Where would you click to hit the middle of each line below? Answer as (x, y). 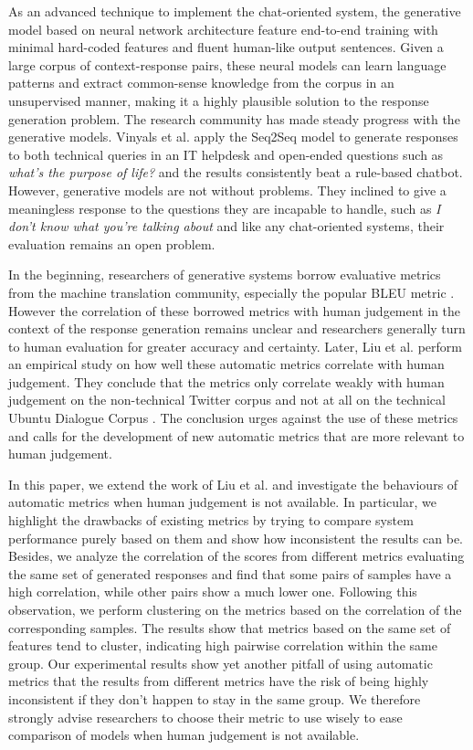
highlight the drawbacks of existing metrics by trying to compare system (211, 520)
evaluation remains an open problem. (112, 243)
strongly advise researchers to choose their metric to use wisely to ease (205, 717)
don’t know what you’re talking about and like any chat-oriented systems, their (226, 226)
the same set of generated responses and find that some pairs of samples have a (230, 573)
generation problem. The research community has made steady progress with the (234, 118)
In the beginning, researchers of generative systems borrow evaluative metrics (225, 275)
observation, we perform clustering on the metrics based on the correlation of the (235, 609)
